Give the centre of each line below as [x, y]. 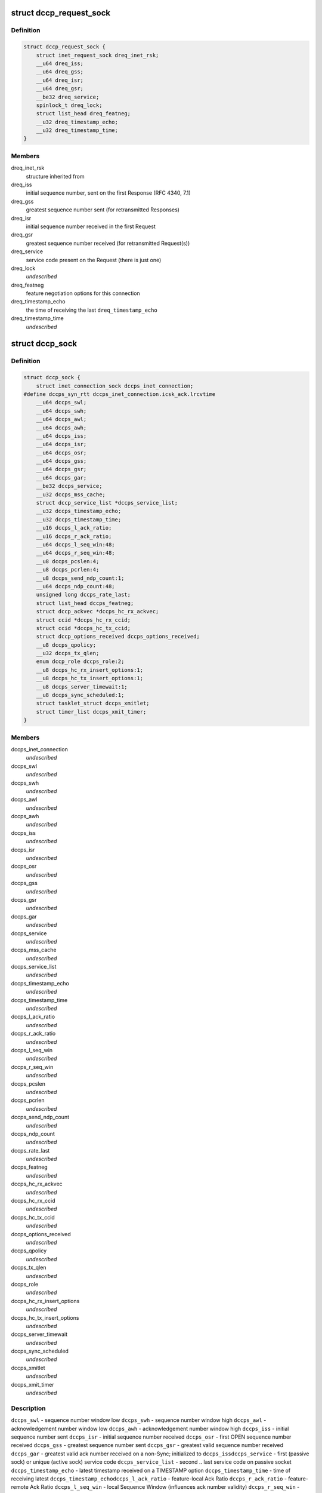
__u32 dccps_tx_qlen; [68, 653]
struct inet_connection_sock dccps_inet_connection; [115, 386]
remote [20, 1487]
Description [28, 1408]
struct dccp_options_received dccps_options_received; [118, 637]
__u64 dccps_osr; [61, 453]
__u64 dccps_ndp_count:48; [76, 586]
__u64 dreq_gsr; [60, 89]
